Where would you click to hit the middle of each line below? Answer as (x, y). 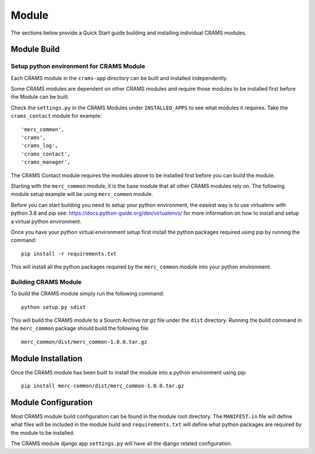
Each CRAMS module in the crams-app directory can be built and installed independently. (119, 78)
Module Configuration (52, 402)
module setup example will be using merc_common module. (82, 194)
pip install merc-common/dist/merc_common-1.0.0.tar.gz (103, 386)
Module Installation (47, 358)
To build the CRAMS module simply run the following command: (87, 294)
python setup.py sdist (54, 307)
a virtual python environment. (46, 221)
